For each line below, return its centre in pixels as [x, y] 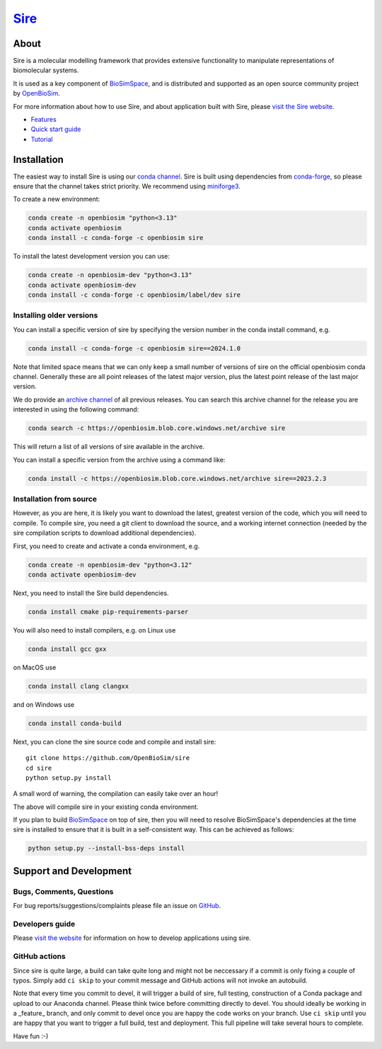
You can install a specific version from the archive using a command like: [119, 460]
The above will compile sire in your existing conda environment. [106, 807]
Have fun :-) [31, 1036]
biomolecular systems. [46, 70]
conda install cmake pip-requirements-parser [108, 612]
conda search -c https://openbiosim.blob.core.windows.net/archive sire [157, 428]
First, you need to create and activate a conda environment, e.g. [106, 546]
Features [44, 120]
